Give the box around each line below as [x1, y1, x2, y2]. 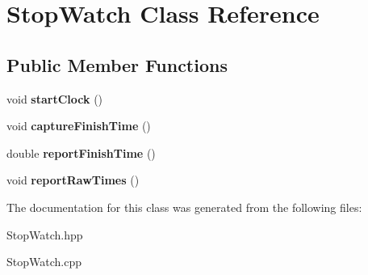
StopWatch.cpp [6, 253, 82, 270]
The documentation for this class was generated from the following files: [6, 198, 362, 215]
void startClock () [6, 90, 103, 107]
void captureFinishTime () [6, 117, 151, 134]
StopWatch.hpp [6, 226, 83, 243]
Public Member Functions [6, 52, 228, 77]
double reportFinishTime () [6, 144, 156, 161]
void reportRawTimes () [6, 171, 140, 188]
